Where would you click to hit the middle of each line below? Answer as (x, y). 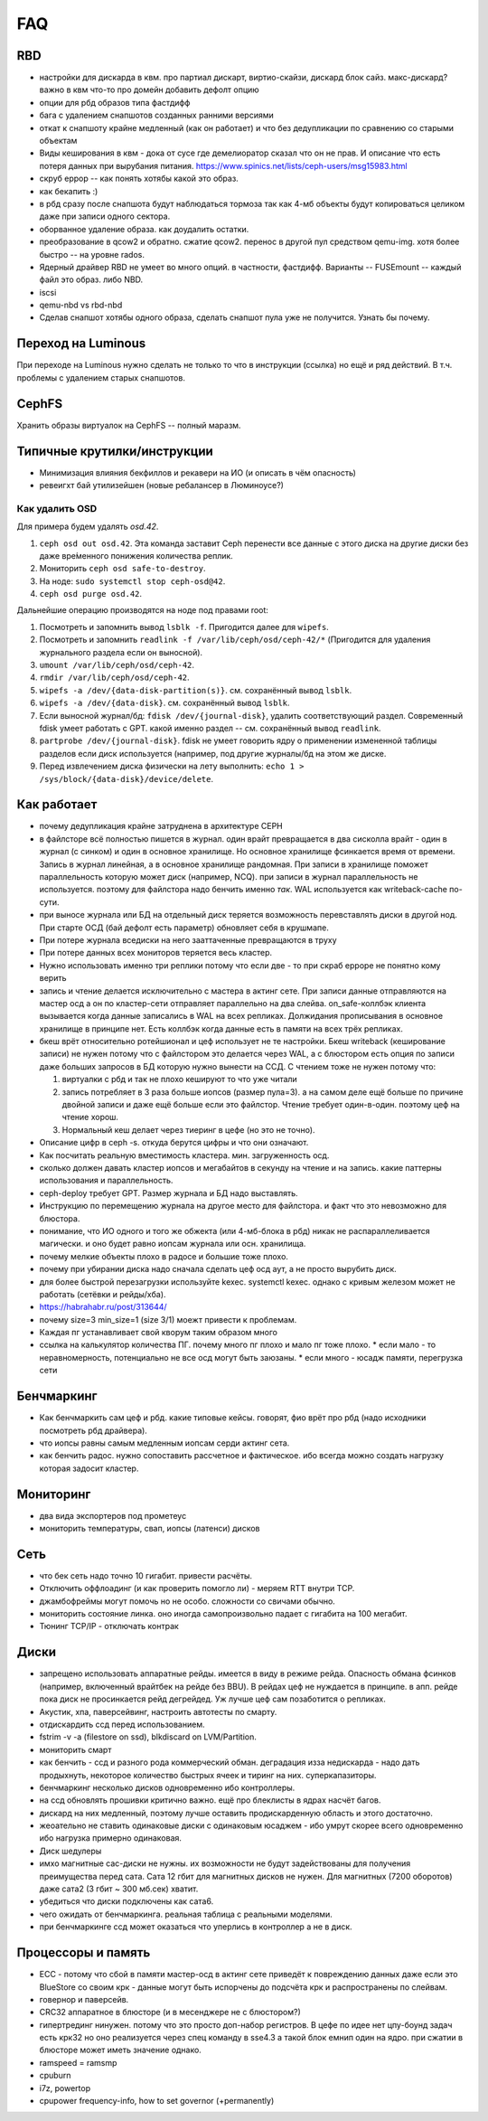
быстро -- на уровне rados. (92, 254)
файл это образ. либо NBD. (91, 279)
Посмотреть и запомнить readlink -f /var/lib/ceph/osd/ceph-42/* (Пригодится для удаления (235, 640)
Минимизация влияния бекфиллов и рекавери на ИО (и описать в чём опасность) (198, 472)
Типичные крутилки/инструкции (115, 451)
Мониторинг (54, 1494)
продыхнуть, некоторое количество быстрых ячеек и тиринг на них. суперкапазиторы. (208, 1775)
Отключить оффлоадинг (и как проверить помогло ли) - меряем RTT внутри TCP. (197, 1588)
